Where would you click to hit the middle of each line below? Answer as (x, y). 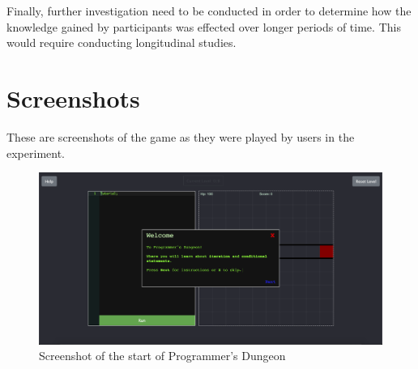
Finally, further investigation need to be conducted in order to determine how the (209, 11)
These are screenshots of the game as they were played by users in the (181, 136)
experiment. (36, 153)
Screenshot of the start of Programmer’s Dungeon (162, 356)
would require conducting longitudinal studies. (122, 42)
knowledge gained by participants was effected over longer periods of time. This (204, 26)
